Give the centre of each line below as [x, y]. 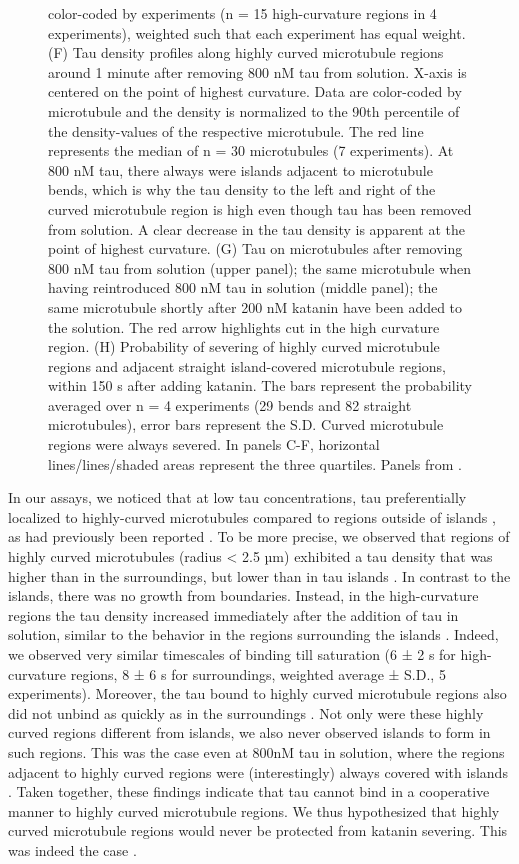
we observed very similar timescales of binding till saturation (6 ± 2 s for [232, 654]
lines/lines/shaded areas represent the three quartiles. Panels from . [255, 463]
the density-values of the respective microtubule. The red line [236, 130]
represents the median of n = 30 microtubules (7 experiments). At [251, 150]
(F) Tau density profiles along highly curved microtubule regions [246, 52]
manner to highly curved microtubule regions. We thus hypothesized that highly [254, 810]
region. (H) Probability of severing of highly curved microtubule [244, 346]
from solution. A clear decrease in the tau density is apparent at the [256, 228]
